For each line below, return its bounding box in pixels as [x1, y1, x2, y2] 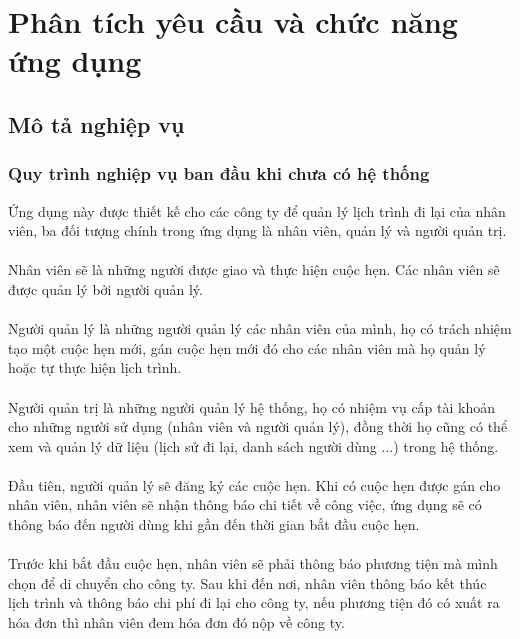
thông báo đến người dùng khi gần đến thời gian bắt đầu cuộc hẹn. [8, 514, 420, 535]
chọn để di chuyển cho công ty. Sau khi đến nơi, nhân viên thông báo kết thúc [8, 572, 487, 593]
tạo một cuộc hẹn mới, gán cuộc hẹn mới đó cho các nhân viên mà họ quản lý [8, 337, 486, 358]
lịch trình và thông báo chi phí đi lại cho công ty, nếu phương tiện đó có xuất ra [8, 592, 500, 613]
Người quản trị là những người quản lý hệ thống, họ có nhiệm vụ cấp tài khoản [8, 396, 496, 417]
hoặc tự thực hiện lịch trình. [8, 357, 182, 378]
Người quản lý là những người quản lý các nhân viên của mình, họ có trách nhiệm [8, 318, 512, 339]
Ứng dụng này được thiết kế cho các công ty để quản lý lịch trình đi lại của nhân [8, 200, 506, 221]
